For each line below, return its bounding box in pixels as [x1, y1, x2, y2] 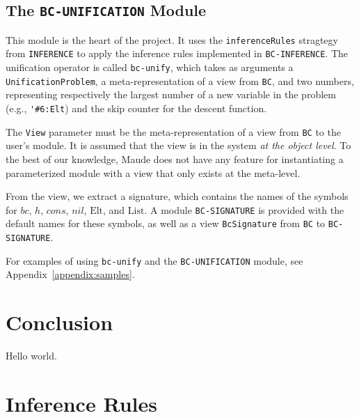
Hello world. [6, 348, 57, 363]
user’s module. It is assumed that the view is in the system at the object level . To [6, 138, 351, 153]
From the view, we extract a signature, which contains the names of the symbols [6, 189, 349, 203]
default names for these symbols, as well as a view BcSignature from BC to [6, 216, 326, 231]
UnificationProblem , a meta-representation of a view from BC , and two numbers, [6, 73, 354, 88]
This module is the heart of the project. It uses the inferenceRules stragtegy [6, 32, 338, 47]
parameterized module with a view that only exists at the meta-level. [6, 165, 301, 180]
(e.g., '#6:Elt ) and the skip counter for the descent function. [6, 101, 267, 115]
